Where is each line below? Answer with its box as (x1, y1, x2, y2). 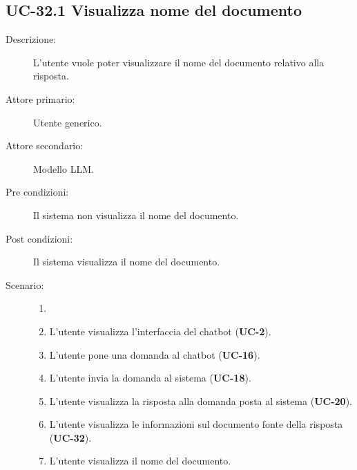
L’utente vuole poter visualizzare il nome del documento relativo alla (33, 55, 325, 69)
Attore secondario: (6, 138, 84, 153)
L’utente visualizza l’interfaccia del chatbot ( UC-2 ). (49, 323, 271, 338)
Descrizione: (6, 32, 57, 46)
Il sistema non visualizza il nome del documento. (33, 207, 239, 222)
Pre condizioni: (6, 185, 69, 199)
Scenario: (6, 277, 44, 292)
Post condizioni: (6, 231, 73, 245)
